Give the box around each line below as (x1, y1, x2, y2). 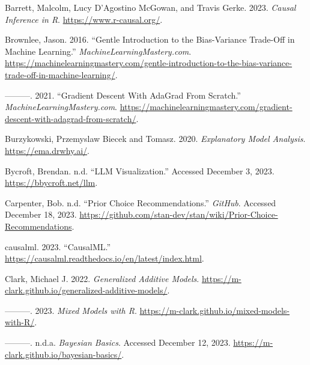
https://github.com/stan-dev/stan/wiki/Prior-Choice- (79, 208, 278, 221)
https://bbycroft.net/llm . (5, 176, 98, 189)
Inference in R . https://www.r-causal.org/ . (5, 13, 163, 25)
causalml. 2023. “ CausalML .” (5, 240, 111, 253)
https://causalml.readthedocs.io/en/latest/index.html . (5, 252, 204, 265)
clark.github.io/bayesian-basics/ (5, 348, 122, 360)
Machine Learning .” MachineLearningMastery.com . (5, 44, 192, 57)
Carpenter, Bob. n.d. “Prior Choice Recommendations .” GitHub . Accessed (5, 196, 276, 209)
